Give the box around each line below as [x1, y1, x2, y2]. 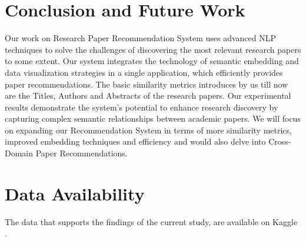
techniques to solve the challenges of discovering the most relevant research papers [5, 43, 301, 55]
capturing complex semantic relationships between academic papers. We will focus [5, 112, 301, 125]
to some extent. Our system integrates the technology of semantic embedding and [5, 55, 299, 67]
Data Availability [5, 181, 145, 205]
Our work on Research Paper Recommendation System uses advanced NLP [5, 32, 277, 44]
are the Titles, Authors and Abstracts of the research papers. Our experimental [5, 89, 291, 102]
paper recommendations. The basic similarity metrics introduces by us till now [5, 78, 288, 90]
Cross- [268, 135, 291, 148]
